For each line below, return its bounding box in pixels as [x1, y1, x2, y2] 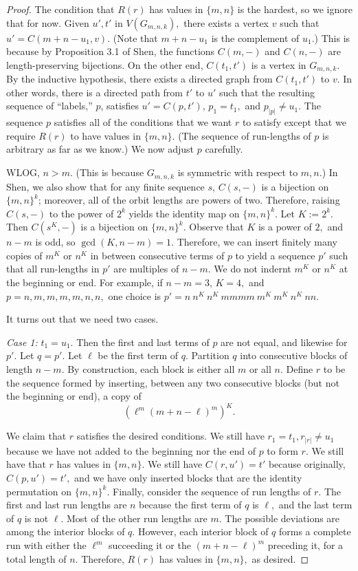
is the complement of [211, 30, 300, 45]
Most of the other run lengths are [66, 510, 208, 525]
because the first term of [139, 497, 242, 512]
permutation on [6, 484, 71, 498]
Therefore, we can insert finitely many [177, 235, 337, 249]
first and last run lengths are [6, 497, 127, 512]
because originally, [268, 457, 346, 471]
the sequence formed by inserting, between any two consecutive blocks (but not [6, 375, 339, 389]
